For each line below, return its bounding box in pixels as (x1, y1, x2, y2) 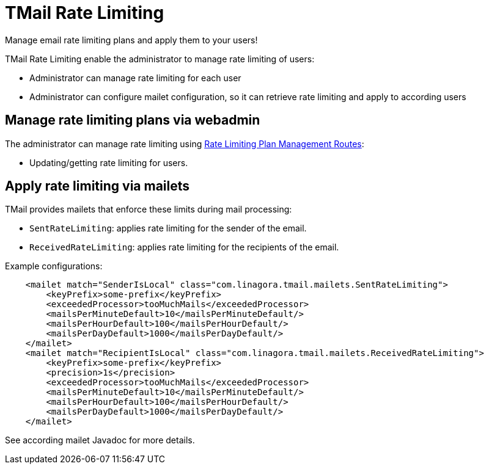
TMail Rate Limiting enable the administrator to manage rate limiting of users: (5, 53, 315, 64)
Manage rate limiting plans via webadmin (5, 112, 260, 128)
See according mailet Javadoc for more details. (5, 435, 195, 446)
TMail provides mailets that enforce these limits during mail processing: (5, 204, 292, 215)
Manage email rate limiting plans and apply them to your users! (5, 34, 258, 45)
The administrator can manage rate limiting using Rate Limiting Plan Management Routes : (5, 138, 364, 149)
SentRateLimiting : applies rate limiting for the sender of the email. (29, 223, 307, 234)
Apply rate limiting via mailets (5, 178, 190, 194)
